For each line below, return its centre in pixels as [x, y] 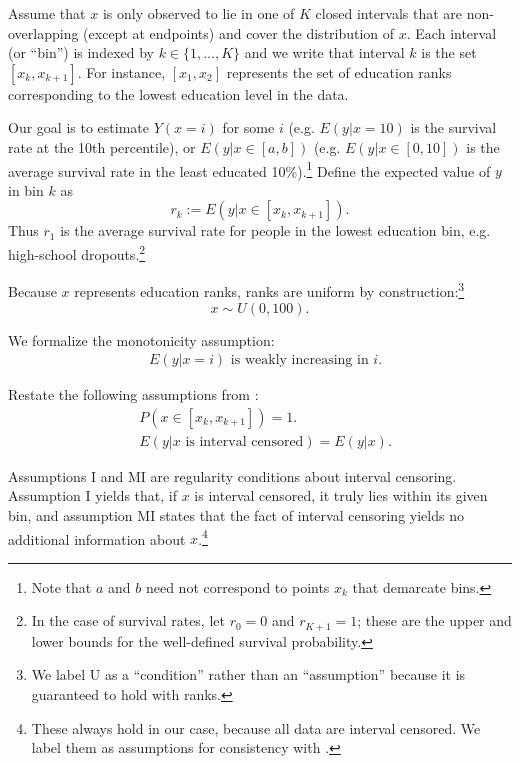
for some [248, 127]
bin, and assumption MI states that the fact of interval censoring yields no [236, 514]
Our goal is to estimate [78, 127]
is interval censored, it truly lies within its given [341, 495]
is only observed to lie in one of [198, 13]
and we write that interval [324, 52]
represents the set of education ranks [339, 71]
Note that [61, 586]
